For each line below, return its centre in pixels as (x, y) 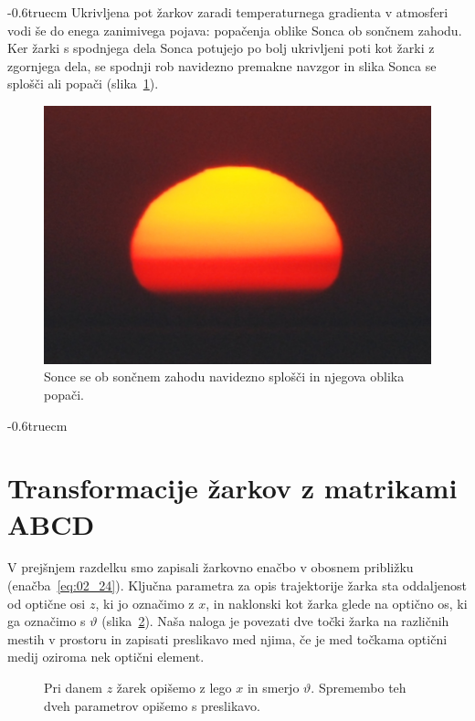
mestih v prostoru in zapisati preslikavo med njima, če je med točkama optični (227, 638)
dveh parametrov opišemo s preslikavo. (152, 705)
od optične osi (47, 603)
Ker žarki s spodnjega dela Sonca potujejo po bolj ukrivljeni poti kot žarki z (221, 48)
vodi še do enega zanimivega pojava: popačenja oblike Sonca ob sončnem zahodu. (235, 30)
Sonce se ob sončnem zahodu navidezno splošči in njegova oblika (224, 376)
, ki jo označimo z (145, 603)
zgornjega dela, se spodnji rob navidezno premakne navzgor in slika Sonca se (222, 65)
